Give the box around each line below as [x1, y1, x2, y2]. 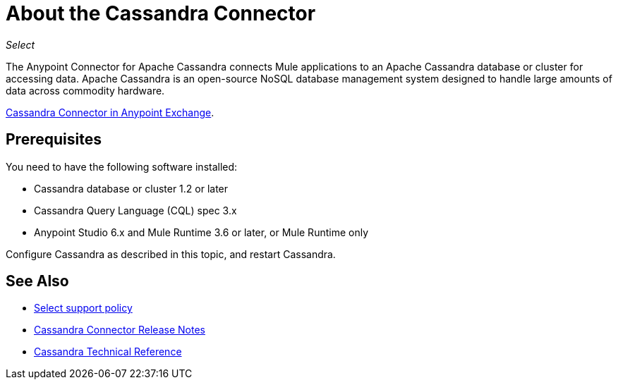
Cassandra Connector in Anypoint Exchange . [6, 106, 214, 118]
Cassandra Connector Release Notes [34, 324, 205, 336]
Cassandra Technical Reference [34, 346, 182, 358]
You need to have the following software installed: [6, 160, 238, 173]
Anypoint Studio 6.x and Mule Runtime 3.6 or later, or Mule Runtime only [34, 226, 369, 238]
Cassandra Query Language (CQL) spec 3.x [34, 204, 237, 216]
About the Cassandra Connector [6, 1, 316, 25]
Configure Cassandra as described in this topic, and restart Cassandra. [6, 248, 336, 260]
